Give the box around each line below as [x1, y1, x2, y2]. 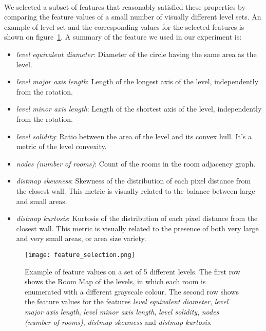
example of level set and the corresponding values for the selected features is [4, 21, 244, 32]
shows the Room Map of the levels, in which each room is [25, 276, 206, 287]
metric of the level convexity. [16, 141, 107, 152]
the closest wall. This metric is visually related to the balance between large [16, 185, 255, 196]
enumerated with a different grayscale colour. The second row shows [25, 286, 239, 297]
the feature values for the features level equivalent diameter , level [25, 296, 229, 307]
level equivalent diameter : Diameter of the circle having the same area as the [16, 48, 257, 59]
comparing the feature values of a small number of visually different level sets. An [4, 11, 261, 22]
